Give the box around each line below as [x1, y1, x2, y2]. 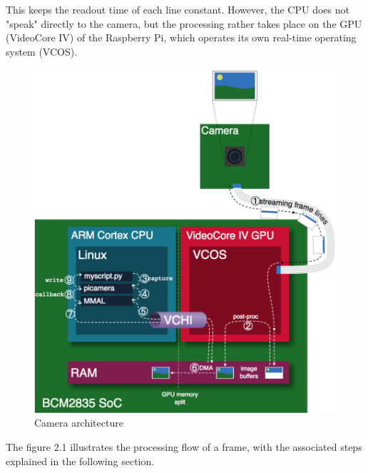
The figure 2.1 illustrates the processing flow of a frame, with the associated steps [6, 439, 362, 454]
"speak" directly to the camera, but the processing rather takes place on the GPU [6, 16, 362, 31]
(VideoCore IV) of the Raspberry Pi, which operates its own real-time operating [6, 30, 357, 45]
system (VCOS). [6, 44, 78, 59]
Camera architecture [34, 415, 123, 430]
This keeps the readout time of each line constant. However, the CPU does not [6, 2, 349, 16]
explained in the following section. [6, 453, 155, 468]
